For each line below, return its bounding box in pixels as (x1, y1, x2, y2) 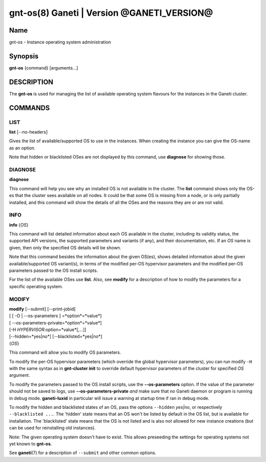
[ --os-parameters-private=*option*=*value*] (9, 320, 102, 326)
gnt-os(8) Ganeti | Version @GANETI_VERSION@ (9, 7, 213, 18)
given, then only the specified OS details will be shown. (9, 244, 122, 251)
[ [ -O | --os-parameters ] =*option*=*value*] (9, 313, 102, 319)
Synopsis (9, 52, 39, 60)
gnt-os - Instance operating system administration (9, 39, 111, 45)
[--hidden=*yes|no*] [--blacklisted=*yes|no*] (9, 333, 102, 339)
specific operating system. (9, 283, 64, 289)
